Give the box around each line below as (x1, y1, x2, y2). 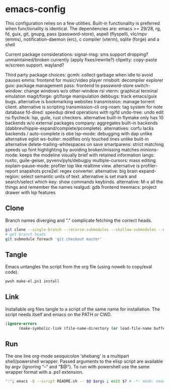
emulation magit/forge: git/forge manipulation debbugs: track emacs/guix (5, 93, 157, 99)
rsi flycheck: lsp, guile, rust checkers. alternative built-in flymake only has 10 (5, 114, 164, 120)
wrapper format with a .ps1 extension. (5, 369, 83, 375)
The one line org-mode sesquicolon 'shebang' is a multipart (5, 353, 129, 359)
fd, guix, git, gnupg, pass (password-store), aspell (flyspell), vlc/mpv (5, 31, 147, 37)
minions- (140, 146, 159, 152)
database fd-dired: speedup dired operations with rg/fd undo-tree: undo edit (5, 109, 164, 115)
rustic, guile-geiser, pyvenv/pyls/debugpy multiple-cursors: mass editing (5, 157, 156, 163)
